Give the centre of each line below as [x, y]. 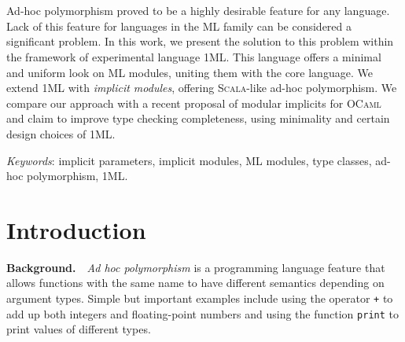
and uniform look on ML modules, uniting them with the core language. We [190, 72]
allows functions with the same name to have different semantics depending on [195, 283]
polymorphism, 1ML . [77, 176]
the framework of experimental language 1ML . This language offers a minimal [194, 56]
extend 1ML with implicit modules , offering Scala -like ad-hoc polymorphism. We [202, 88]
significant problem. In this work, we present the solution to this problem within [200, 41]
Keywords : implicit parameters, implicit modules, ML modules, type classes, [189, 160]
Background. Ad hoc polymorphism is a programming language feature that [196, 267]
